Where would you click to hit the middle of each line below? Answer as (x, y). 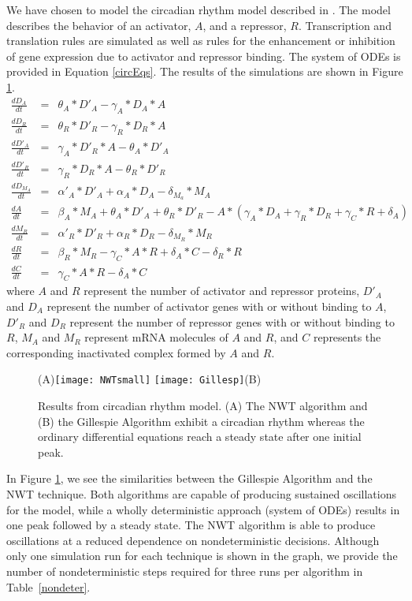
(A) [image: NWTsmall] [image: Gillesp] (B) (150, 379)
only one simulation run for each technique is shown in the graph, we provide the (202, 556)
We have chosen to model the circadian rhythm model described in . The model (199, 9)
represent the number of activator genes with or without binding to (209, 306)
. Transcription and (345, 25)
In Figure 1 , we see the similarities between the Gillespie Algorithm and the (189, 478)
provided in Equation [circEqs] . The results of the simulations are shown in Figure (205, 71)
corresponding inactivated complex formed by (116, 352)
